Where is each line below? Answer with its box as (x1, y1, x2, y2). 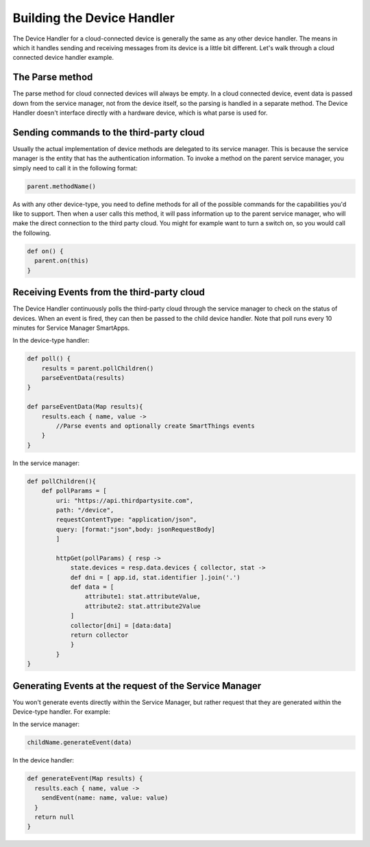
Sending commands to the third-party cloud (12, 126, 205, 138)
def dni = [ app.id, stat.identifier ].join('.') (70, 574, 241, 581)
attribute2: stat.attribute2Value (84, 602, 201, 610)
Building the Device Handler (12, 10, 175, 25)
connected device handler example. (12, 54, 114, 62)
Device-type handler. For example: (12, 708, 111, 716)
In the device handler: (12, 756, 75, 765)
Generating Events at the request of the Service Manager (12, 680, 262, 692)
